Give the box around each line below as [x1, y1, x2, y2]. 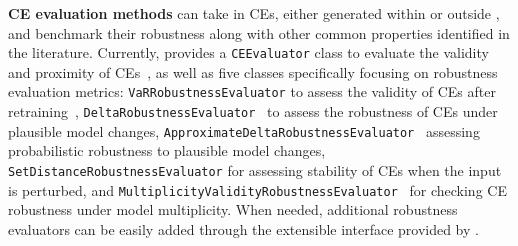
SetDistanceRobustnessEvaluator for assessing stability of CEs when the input [8, 160, 502, 180]
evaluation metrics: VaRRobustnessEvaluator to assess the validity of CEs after [8, 81, 496, 102]
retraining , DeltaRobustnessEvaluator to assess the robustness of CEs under [8, 101, 498, 122]
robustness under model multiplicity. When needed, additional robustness [8, 199, 458, 220]
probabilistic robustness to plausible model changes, [8, 140, 326, 161]
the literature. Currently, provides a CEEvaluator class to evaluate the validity [8, 42, 489, 63]
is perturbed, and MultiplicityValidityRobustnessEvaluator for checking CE [8, 179, 507, 200]
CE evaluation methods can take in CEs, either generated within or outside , [8, 3, 500, 23]
